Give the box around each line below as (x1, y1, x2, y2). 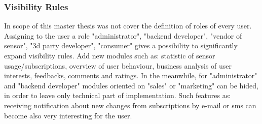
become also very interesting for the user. (4, 110, 132, 120)
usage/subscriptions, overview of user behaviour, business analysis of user (4, 60, 232, 71)
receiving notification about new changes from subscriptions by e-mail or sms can (4, 100, 256, 110)
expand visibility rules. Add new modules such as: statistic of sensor (4, 50, 215, 60)
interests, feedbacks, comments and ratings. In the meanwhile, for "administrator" (4, 70, 257, 81)
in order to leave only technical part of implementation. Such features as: (4, 90, 231, 101)
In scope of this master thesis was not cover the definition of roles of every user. (4, 20, 252, 31)
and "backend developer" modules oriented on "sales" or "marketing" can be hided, (4, 80, 258, 90)
